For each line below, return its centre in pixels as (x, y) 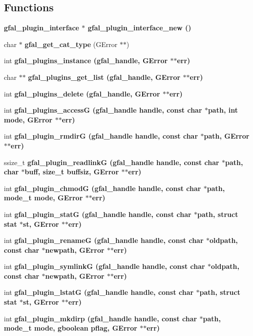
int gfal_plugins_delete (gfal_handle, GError (82, 93)
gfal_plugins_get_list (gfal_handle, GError (104, 77)
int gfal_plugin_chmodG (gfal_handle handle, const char (103, 188)
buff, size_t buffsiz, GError (72, 172)
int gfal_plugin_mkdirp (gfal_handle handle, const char (101, 318)
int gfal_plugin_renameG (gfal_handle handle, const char (104, 240)
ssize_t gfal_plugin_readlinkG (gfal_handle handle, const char (112, 162)
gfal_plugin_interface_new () (139, 28)
